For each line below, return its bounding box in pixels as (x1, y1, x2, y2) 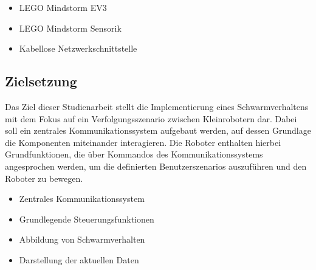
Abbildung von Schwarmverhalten (19, 233, 145, 246)
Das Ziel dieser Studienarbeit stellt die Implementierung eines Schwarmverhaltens (5, 100, 309, 112)
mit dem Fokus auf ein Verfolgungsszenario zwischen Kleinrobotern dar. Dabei (5, 112, 297, 125)
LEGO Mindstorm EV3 (19, 1, 107, 13)
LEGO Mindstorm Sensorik (19, 21, 122, 34)
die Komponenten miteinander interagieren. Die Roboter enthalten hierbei (5, 136, 281, 148)
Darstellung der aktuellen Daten (19, 253, 139, 266)
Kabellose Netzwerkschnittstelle (19, 42, 137, 55)
